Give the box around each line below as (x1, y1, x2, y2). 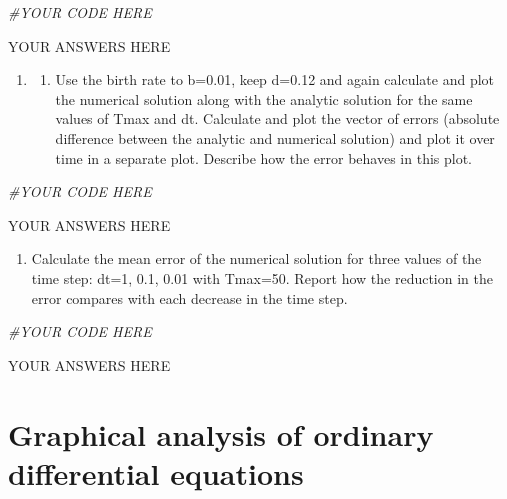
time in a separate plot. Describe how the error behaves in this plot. (55, 147, 472, 168)
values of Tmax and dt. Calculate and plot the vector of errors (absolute (55, 108, 500, 129)
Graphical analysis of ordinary (8, 413, 434, 454)
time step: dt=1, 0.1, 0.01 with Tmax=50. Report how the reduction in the (31, 267, 493, 288)
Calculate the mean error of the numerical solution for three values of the (31, 248, 482, 269)
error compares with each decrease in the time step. (31, 287, 348, 308)
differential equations (8, 452, 304, 493)
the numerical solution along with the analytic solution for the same (55, 88, 473, 109)
